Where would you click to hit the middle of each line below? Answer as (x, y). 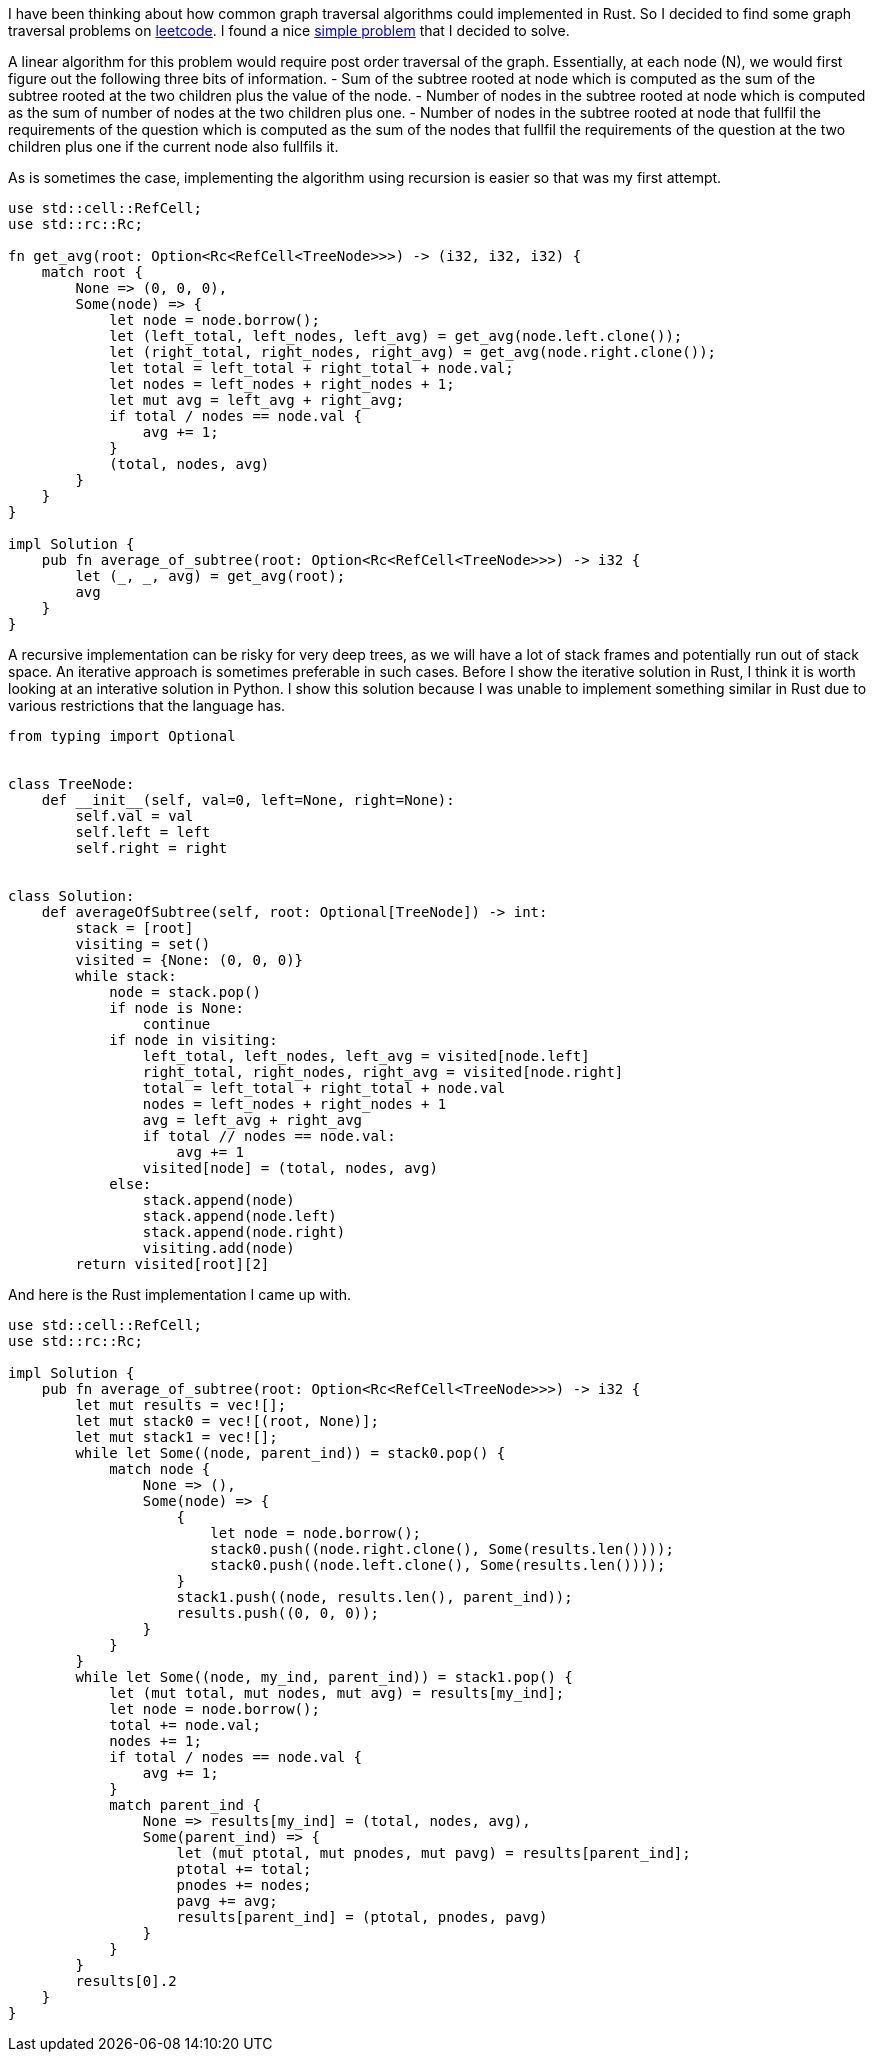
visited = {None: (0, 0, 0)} (189, 960)
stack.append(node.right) (244, 1232)
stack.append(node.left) (239, 1216)
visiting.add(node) (218, 1248)
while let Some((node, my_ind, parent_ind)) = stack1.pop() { (324, 1677)
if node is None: (177, 1008)
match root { (92, 272)
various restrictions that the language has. (147, 705)
